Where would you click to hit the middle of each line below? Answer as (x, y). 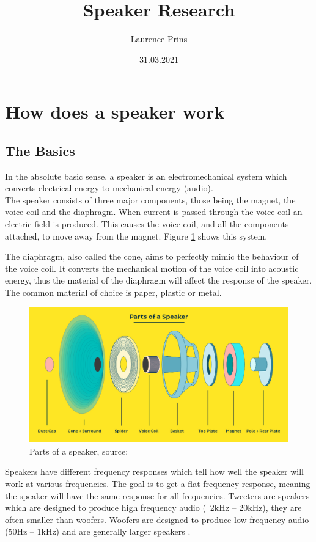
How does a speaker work (115, 112)
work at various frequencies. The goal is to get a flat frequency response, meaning (158, 483)
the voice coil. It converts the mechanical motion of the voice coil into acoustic (152, 268)
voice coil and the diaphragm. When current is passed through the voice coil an (154, 212)
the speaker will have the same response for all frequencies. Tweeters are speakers (157, 495)
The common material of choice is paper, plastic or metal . (113, 292)
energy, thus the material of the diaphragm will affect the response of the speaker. (159, 280)
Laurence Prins (159, 39)
